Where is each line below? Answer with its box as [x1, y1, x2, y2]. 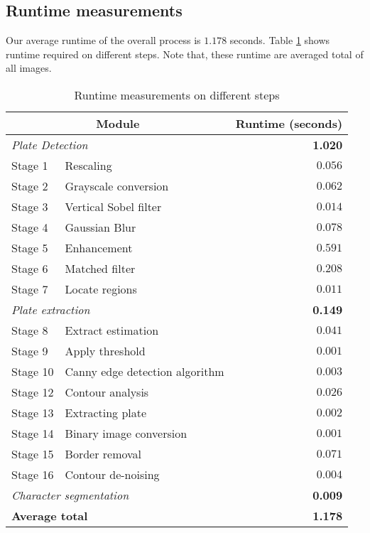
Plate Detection [11, 136, 88, 153]
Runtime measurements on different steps [74, 86, 280, 103]
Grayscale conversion [65, 177, 169, 194]
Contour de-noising [65, 465, 160, 483]
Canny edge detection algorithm [65, 362, 224, 379]
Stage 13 [11, 404, 54, 421]
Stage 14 [11, 424, 54, 441]
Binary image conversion [65, 424, 187, 441]
